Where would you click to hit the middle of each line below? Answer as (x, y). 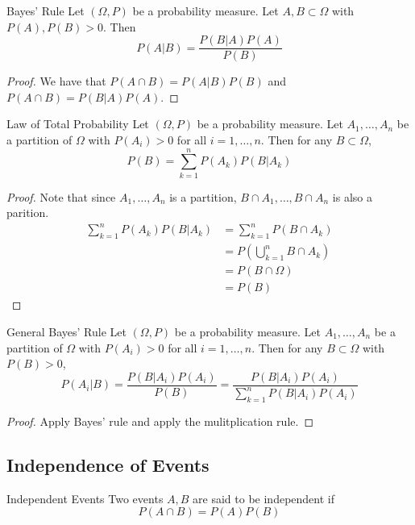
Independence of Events (108, 464)
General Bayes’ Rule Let (66, 331)
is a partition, (203, 196)
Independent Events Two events (85, 498)
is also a (353, 196)
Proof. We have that (56, 81)
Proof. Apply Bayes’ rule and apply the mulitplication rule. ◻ (160, 421)
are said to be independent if (264, 498)
